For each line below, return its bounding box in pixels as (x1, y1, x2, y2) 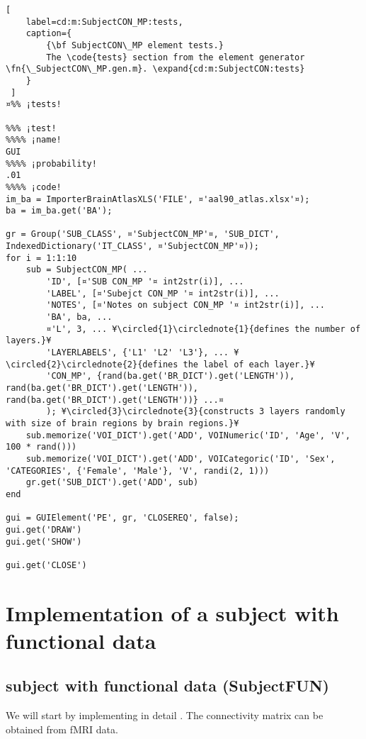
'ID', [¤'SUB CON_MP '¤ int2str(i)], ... (46, 277, 244, 287)
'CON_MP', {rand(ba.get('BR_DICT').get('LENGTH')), (46, 371, 295, 382)
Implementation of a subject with (6, 598, 339, 627)
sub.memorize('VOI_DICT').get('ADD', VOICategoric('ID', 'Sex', (25, 453, 336, 464)
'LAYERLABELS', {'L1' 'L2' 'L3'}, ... (46, 348, 229, 358)
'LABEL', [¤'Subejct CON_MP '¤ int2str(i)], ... (46, 288, 280, 299)
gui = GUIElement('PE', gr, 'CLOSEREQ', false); (6, 513, 239, 523)
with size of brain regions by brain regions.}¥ (6, 418, 239, 428)
